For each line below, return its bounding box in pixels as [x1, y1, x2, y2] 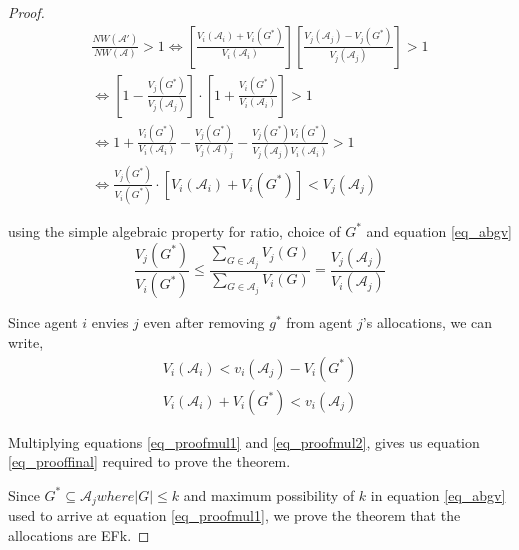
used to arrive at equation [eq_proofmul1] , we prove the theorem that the [8, 505, 461, 526]
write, [8, 332, 44, 353]
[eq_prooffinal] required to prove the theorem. [8, 451, 291, 472]
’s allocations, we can [362, 312, 493, 333]
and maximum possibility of [183, 484, 355, 505]
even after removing [143, 312, 265, 333]
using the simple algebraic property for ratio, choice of [8, 220, 341, 241]
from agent [286, 312, 353, 333]
